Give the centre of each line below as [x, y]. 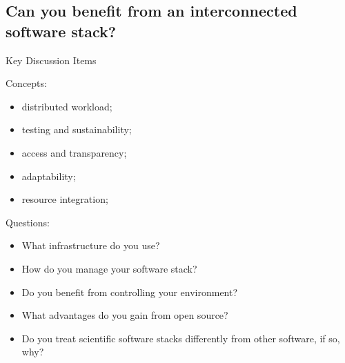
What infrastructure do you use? [91, 245]
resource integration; [65, 199]
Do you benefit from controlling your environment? [130, 292]
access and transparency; [74, 152]
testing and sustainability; [77, 129]
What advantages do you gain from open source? [125, 315]
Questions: [28, 222]
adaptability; [49, 176]
